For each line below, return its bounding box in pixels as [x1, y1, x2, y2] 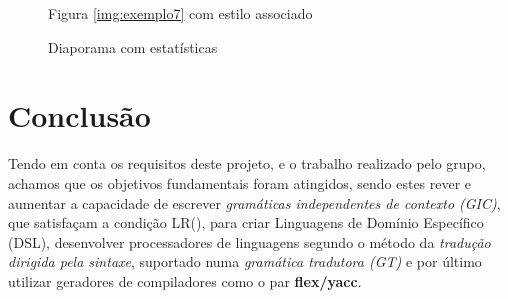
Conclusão [8, 95, 151, 136]
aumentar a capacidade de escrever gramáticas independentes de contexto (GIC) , [8, 192, 501, 213]
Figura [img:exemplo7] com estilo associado [48, 3, 313, 23]
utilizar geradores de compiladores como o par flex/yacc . [8, 270, 362, 291]
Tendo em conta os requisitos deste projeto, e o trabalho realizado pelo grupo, [8, 153, 486, 174]
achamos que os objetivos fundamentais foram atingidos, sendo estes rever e [8, 172, 472, 193]
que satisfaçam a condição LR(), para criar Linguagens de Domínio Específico [8, 212, 484, 233]
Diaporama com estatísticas [48, 36, 218, 57]
